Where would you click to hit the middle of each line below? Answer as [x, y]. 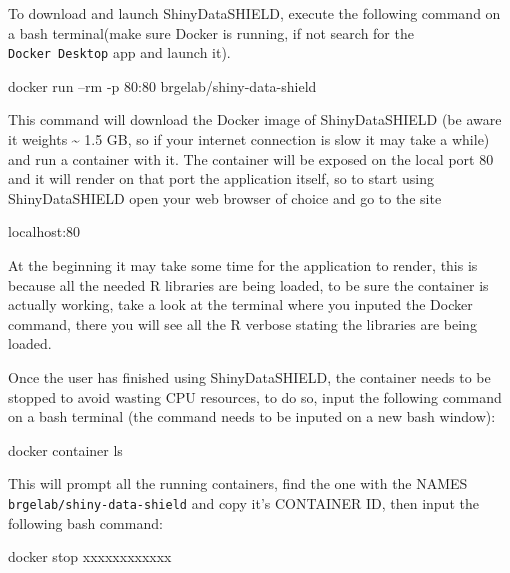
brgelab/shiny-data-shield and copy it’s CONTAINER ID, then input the [243, 502]
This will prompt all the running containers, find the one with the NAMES [238, 483]
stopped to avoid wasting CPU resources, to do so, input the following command [255, 396]
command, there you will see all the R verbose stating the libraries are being [242, 323]
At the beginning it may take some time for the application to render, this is [243, 265]
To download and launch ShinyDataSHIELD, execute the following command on [254, 13]
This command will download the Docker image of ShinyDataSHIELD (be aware [255, 119]
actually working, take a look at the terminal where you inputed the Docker [240, 304]
